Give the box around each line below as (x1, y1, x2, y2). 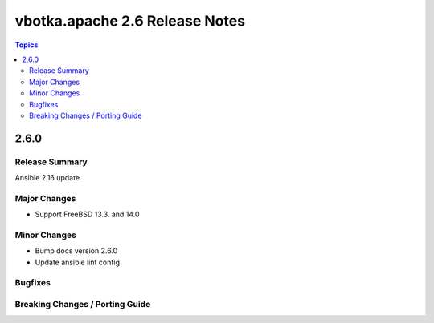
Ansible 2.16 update (14, 173, 80, 183)
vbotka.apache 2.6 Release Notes (14, 12, 245, 30)
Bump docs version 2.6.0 (35, 246, 118, 256)
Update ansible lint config (35, 257, 121, 267)
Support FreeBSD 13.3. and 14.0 (35, 209, 140, 220)
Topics (14, 40, 39, 50)
